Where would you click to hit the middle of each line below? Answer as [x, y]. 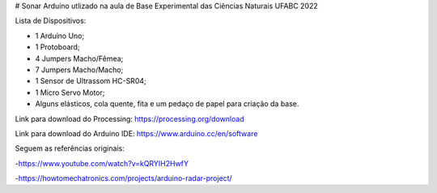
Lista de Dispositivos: [51, 21]
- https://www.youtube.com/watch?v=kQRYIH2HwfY [102, 163]
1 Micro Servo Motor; [70, 92]
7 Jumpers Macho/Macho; [79, 70]
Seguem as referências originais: [70, 148]
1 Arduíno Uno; [60, 36]
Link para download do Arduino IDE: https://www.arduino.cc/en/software [136, 133]
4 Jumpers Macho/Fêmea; [79, 58]
